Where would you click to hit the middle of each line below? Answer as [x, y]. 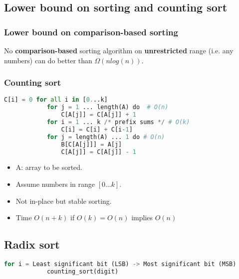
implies [142, 217]
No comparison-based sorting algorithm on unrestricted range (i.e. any [119, 50]
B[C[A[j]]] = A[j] [92, 144]
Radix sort [32, 244]
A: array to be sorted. [49, 167]
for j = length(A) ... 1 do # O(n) [106, 137]
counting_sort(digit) [83, 271]
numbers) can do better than [48, 60]
